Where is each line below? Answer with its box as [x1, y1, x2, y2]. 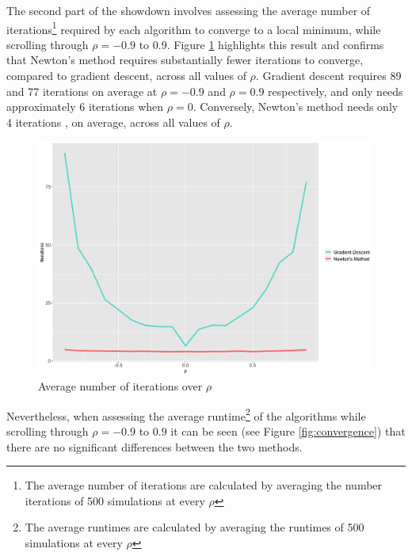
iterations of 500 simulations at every [25, 492, 205, 508]
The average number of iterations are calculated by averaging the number [25, 477, 383, 493]
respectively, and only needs [268, 82, 403, 99]
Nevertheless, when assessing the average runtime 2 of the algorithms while [6, 405, 366, 424]
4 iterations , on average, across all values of [6, 113, 220, 130]
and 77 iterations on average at [6, 82, 158, 99]
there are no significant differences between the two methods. [6, 438, 303, 455]
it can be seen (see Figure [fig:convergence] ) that [170, 423, 406, 440]
